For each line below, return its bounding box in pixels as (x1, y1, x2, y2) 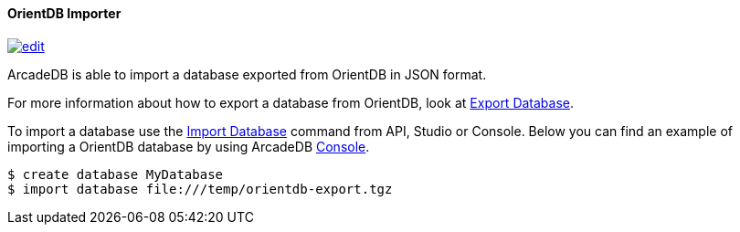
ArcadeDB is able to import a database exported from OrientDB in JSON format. (7, 66, 487, 82)
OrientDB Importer (7, 5, 122, 21)
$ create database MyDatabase (7, 166, 224, 182)
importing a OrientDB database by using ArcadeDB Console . (7, 138, 370, 154)
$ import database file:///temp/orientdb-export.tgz (7, 181, 393, 196)
